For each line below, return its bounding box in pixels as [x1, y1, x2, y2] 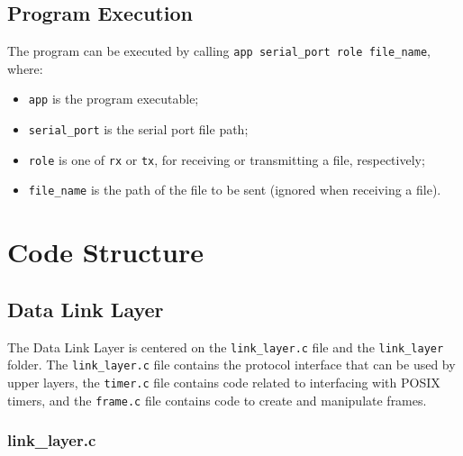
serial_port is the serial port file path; [28, 120, 249, 139]
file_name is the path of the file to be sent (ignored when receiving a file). [28, 180, 441, 199]
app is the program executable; [28, 89, 199, 108]
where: [7, 59, 43, 78]
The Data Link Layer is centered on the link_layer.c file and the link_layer [7, 337, 444, 356]
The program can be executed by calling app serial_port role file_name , [7, 41, 431, 60]
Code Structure [7, 233, 204, 270]
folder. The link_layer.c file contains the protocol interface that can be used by [7, 355, 456, 374]
